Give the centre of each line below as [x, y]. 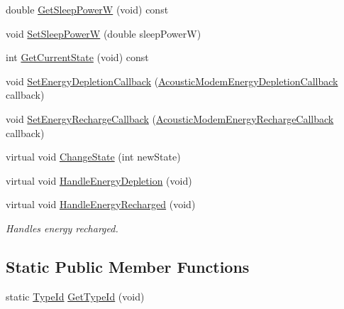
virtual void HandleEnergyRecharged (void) [101, 204]
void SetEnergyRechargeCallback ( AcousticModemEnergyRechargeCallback [170, 118]
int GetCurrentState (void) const [77, 57]
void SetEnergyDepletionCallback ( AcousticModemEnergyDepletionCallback [172, 81]
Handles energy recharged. [62, 228]
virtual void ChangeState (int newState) [93, 157]
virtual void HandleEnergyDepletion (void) [99, 180]
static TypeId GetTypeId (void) [75, 296]
